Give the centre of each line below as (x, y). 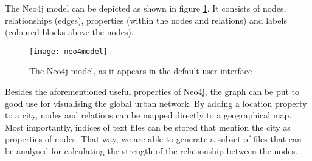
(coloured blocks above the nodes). (69, 32)
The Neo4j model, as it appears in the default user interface (141, 71)
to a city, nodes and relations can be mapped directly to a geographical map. (148, 115)
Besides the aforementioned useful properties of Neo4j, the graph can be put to (152, 91)
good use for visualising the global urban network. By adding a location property (156, 103)
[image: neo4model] (68, 51)
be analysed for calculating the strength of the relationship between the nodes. (151, 151)
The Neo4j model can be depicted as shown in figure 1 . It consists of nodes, (146, 8)
